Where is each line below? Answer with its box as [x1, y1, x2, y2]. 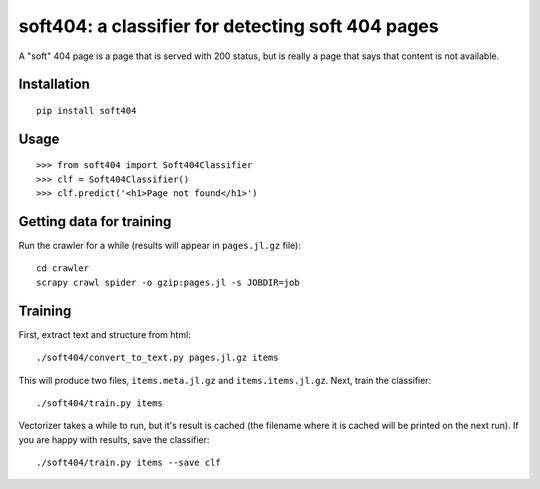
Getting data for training [18, 213, 172, 230]
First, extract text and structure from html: [18, 328, 192, 340]
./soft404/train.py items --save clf [36, 457, 222, 469]
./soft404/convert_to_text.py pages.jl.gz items [36, 352, 279, 364]
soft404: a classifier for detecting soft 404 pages [18, 15, 439, 37]
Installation [18, 76, 90, 93]
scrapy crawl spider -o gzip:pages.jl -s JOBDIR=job [36, 276, 300, 288]
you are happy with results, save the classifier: [18, 433, 210, 445]
